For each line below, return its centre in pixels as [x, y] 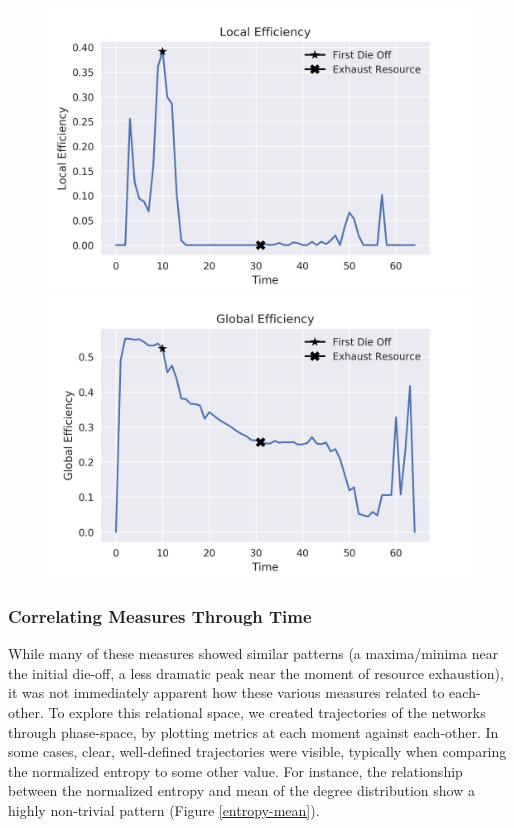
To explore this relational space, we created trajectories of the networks [267, 711]
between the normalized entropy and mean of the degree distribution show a [241, 790]
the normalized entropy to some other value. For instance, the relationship [235, 770]
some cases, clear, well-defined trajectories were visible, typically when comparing [257, 751]
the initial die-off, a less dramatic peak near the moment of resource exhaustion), [256, 672]
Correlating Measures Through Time [160, 615]
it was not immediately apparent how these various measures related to [226, 692]
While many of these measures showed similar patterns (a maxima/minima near [253, 653]
